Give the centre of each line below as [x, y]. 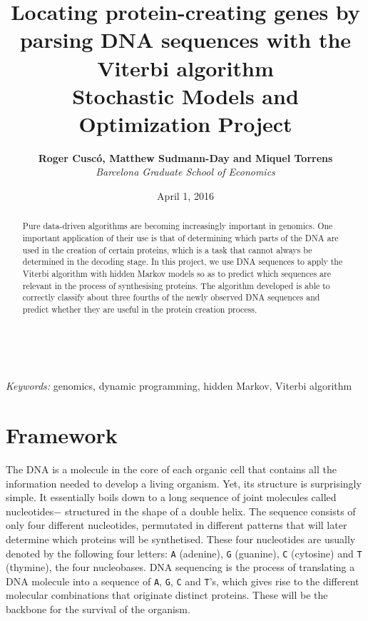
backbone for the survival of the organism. [98, 609]
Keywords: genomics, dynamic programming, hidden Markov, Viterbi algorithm [179, 386]
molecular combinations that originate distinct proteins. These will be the [167, 595]
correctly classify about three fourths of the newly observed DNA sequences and [171, 297]
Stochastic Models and [185, 95]
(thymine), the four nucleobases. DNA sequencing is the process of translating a [180, 567]
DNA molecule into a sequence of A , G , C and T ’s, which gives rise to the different [183, 581]
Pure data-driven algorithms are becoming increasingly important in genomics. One [178, 226]
